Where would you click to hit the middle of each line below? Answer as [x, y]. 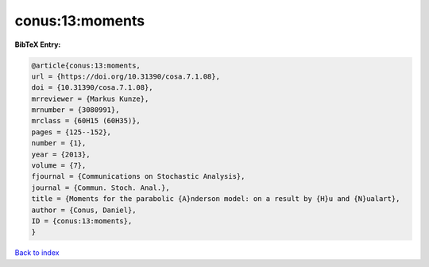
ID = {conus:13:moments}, [82, 221]
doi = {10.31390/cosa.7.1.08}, [93, 88]
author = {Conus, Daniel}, [84, 210]
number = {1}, [59, 143]
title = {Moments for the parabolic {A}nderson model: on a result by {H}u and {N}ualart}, [216, 199]
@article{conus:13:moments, [86, 65]
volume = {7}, [59, 166]
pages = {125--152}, [71, 132]
